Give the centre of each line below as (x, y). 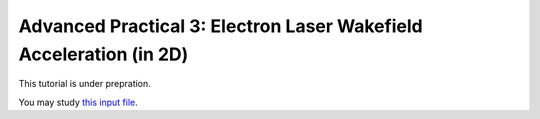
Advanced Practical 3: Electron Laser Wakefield (221, 26)
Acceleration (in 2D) (103, 54)
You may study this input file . (78, 102)
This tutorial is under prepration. (85, 84)
